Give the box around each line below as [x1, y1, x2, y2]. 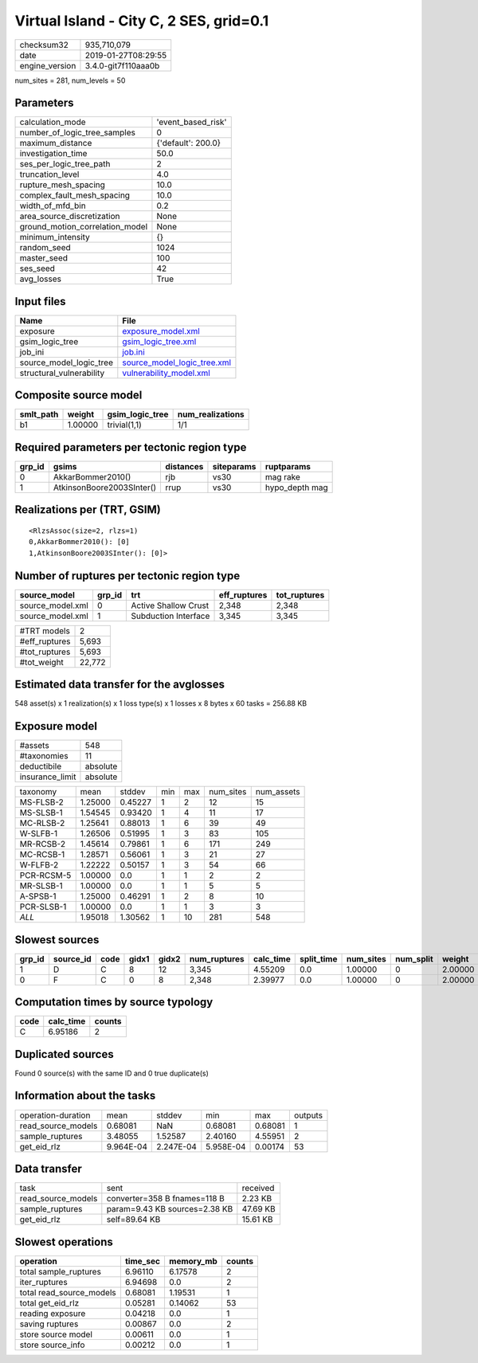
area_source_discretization [19, 211, 120, 222]
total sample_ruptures [19, 1266, 101, 1277]
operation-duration [19, 1110, 91, 1121]
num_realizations [177, 409, 245, 420]
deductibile [19, 761, 62, 772]
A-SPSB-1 [19, 891, 57, 902]
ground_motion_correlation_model [19, 221, 148, 233]
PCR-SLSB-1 [19, 901, 67, 912]
